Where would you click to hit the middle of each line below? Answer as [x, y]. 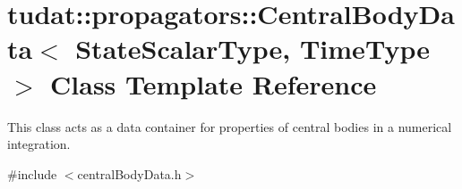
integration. [39, 144]
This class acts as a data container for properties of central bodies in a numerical [230, 126]
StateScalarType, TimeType [252, 49]
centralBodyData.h [129, 173]
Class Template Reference [214, 83]
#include [32, 173]
